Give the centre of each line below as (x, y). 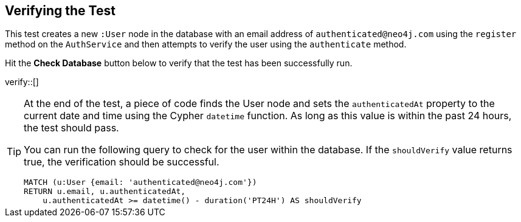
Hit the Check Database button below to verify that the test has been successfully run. (179, 63)
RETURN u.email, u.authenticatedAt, (105, 192)
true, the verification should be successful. (122, 162)
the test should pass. (71, 128)
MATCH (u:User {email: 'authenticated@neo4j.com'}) (140, 182)
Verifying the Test (60, 11)
